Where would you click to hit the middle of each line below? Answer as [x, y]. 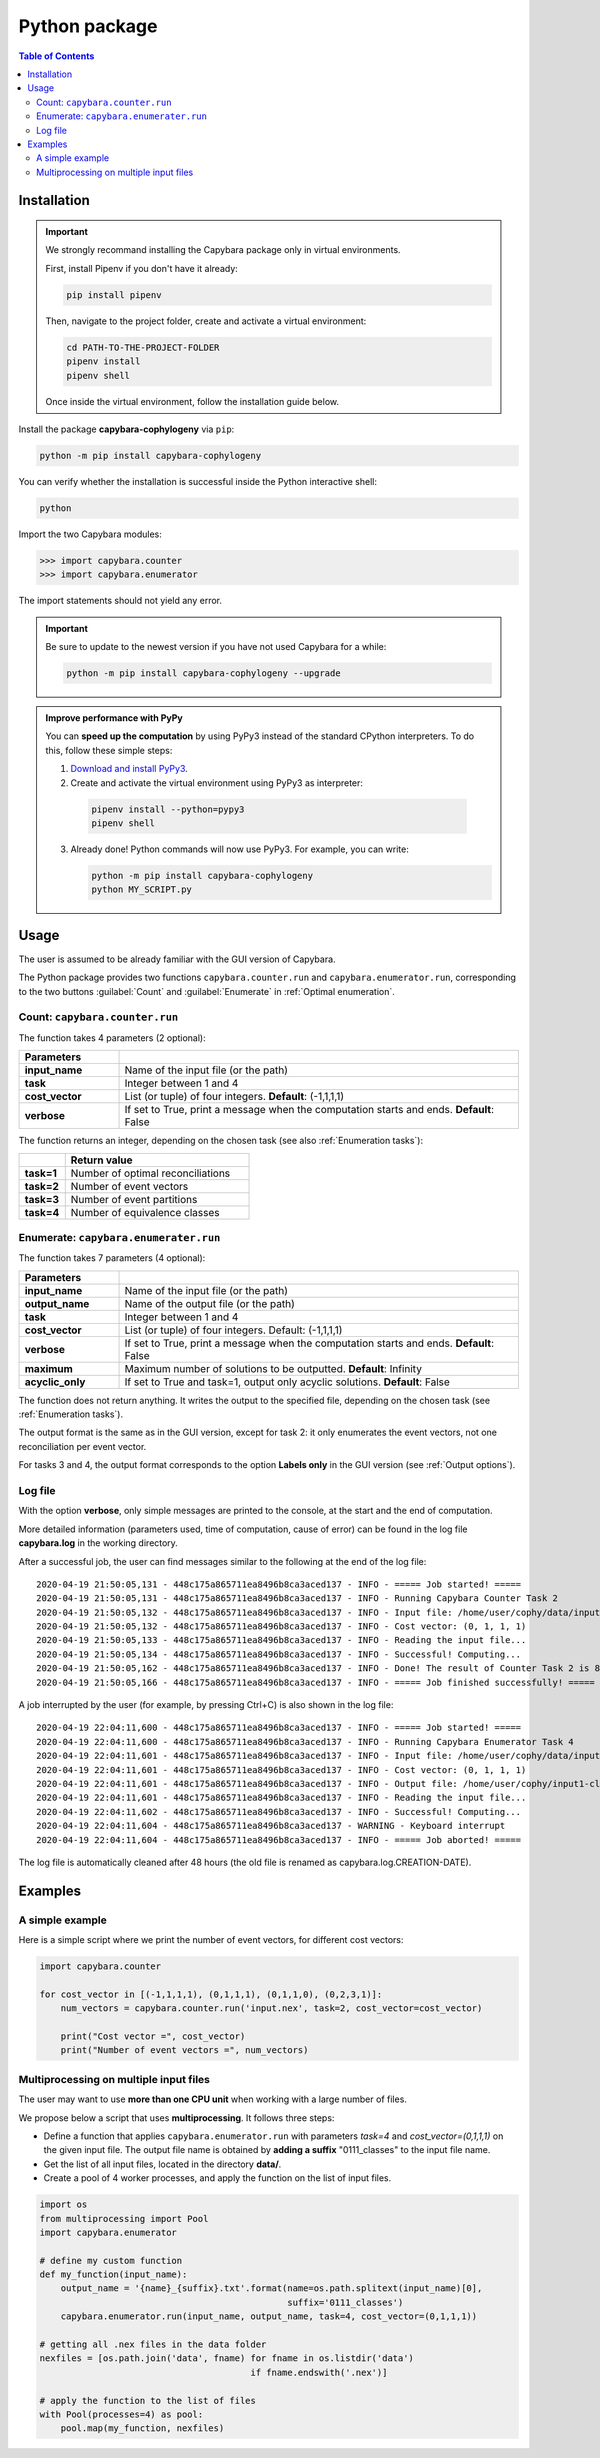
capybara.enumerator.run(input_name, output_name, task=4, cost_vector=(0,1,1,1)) [269, 2316]
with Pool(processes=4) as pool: [121, 2414]
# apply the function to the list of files [148, 2400]
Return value [101, 1160]
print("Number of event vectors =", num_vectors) [184, 2050]
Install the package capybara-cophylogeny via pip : [126, 429]
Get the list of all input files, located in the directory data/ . [162, 2164]
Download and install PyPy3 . [129, 769]
